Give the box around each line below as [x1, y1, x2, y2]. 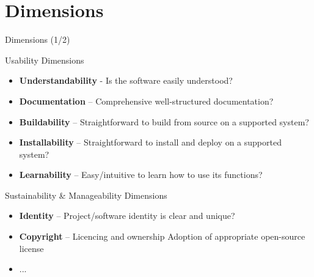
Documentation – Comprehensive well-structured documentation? [19, 94, 274, 107]
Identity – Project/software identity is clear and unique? [19, 209, 235, 222]
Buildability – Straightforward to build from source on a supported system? [19, 115, 309, 128]
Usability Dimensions [5, 53, 84, 66]
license [19, 242, 44, 254]
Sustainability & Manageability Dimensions [5, 188, 167, 201]
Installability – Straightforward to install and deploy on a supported [19, 136, 282, 149]
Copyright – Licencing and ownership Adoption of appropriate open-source [19, 230, 305, 243]
